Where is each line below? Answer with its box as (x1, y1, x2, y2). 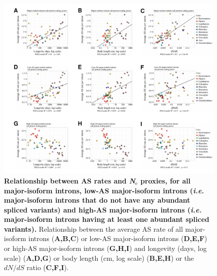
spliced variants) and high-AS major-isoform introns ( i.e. (4, 204, 202, 215)
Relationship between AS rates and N (4, 175, 136, 185)
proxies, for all (140, 175, 191, 185)
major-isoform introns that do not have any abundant (4, 195, 190, 205)
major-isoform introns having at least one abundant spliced (4, 214, 210, 224)
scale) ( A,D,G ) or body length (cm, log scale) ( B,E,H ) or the (4, 252, 194, 263)
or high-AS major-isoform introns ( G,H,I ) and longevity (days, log (4, 243, 207, 253)
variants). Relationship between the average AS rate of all (4, 223, 183, 234)
